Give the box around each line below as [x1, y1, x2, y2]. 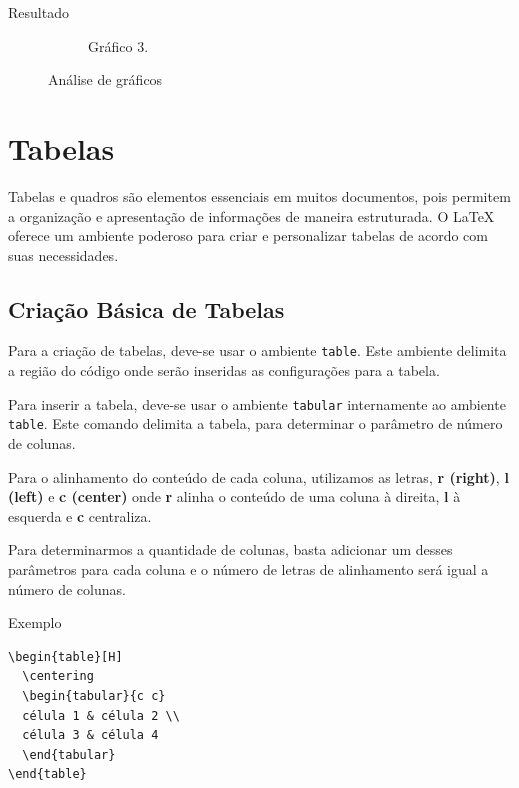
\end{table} [8, 767, 87, 782]
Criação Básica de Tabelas [8, 293, 285, 324]
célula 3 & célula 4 [22, 728, 159, 743]
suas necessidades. [8, 244, 119, 265]
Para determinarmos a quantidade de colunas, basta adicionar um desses [8, 539, 453, 560]
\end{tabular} [22, 747, 116, 762]
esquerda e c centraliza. [8, 505, 152, 526]
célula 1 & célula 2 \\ [22, 708, 180, 723]
